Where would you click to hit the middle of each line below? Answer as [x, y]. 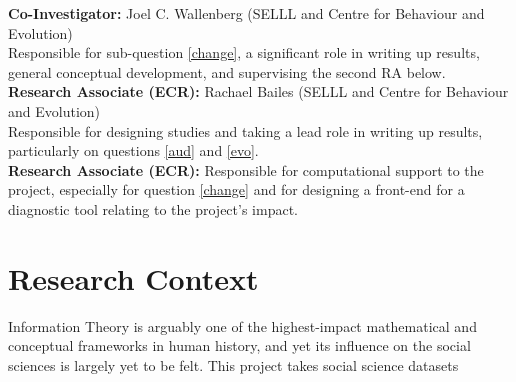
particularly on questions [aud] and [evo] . [133, 150]
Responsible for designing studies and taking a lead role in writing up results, [245, 130]
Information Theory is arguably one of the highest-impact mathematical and [242, 325]
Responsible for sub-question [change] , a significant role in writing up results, [244, 52]
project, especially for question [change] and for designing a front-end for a [236, 189]
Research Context [133, 277]
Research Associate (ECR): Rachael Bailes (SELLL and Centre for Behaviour [258, 91]
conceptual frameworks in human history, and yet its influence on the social [239, 345]
